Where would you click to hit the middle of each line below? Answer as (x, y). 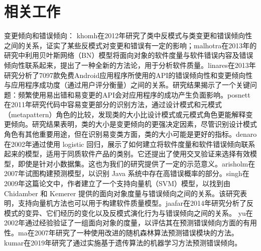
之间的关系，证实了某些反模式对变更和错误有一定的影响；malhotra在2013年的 (130, 45)
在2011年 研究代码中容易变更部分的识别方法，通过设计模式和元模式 (113, 104)
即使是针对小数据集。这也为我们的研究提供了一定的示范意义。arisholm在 (137, 163)
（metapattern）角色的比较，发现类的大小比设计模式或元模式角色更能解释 (125, 114)
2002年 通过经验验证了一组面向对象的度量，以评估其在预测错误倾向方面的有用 (130, 223)
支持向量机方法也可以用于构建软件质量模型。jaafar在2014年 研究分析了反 (136, 203)
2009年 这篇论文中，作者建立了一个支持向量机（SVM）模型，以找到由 (117, 183)
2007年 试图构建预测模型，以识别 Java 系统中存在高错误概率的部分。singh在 (127, 173)
